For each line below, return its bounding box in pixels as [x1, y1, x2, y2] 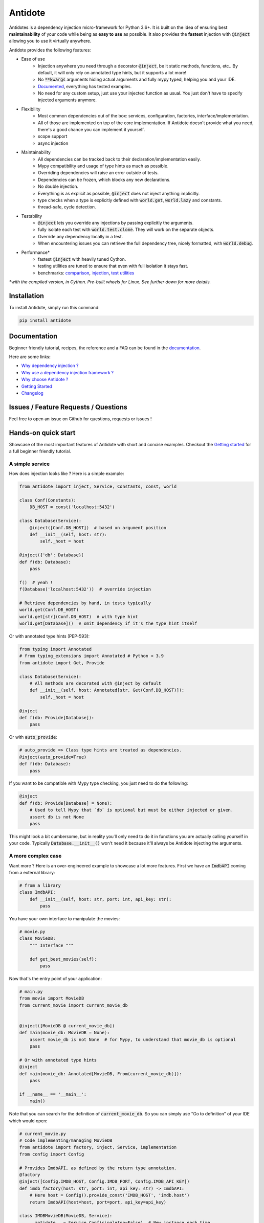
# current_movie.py [19, 1131, 66, 1136]
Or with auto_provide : [9, 734, 57, 740]
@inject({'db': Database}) [19, 552, 84, 558]
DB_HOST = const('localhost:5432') [29, 504, 115, 510]
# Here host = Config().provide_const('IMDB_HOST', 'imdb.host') [29, 1193, 190, 1198]
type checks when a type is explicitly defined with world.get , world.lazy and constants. [38, 197, 222, 203]
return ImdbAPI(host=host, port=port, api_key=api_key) [29, 1199, 167, 1205]
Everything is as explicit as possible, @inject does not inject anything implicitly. [38, 190, 200, 196]
